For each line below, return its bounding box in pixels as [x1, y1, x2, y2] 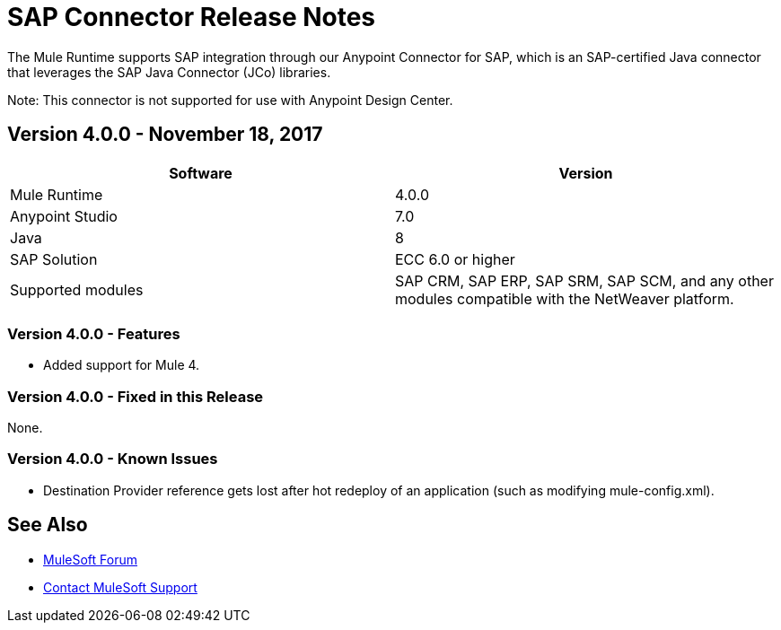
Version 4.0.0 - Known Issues [7, 450, 218, 468]
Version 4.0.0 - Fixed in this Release [7, 387, 264, 406]
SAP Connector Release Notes [7, 2, 376, 32]
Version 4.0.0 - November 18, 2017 [7, 123, 323, 146]
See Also [7, 513, 88, 537]
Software [169, 163, 233, 182]
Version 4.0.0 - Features [7, 324, 180, 343]
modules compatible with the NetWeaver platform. [395, 289, 734, 308]
